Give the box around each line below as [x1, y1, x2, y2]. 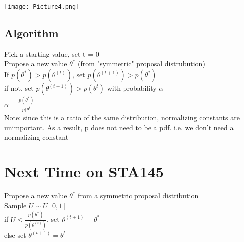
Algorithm [4, 25, 59, 41]
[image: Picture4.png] [4, 3, 80, 10]
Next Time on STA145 [4, 161, 164, 182]
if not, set [4, 83, 34, 93]
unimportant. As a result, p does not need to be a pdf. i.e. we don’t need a [4, 122, 234, 132]
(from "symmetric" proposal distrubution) [78, 58, 205, 69]
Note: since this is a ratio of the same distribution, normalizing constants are [4, 112, 240, 123]
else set [4, 229, 26, 240]
